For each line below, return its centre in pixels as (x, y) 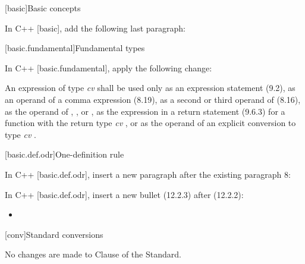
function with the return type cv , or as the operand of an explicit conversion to (150, 123)
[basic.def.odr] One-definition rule (65, 154)
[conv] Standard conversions (54, 234)
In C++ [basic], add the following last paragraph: (95, 28)
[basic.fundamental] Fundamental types (75, 48)
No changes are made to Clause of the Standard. (93, 254)
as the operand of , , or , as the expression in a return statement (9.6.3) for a (145, 111)
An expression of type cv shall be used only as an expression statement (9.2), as (150, 88)
